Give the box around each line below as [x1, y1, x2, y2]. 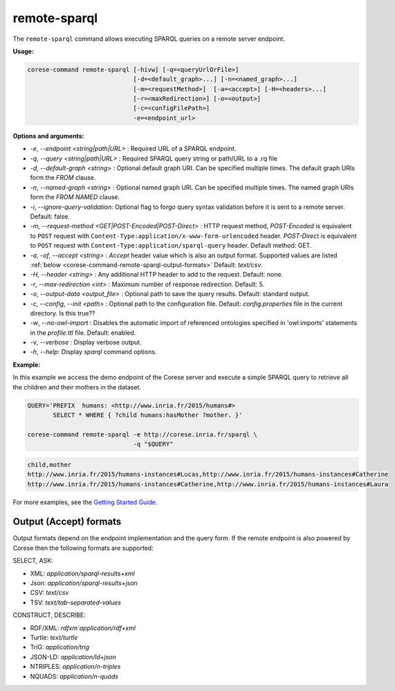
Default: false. [30, 212, 71, 221]
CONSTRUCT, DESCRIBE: [12, 611, 86, 619]
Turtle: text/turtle [30, 633, 79, 641]
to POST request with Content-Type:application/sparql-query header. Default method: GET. [30, 241, 312, 250]
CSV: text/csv [30, 589, 69, 597]
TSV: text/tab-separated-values [30, 598, 121, 607]
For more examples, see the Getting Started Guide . [12, 498, 158, 506]
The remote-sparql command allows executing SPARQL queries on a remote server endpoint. [12, 35, 285, 43]
